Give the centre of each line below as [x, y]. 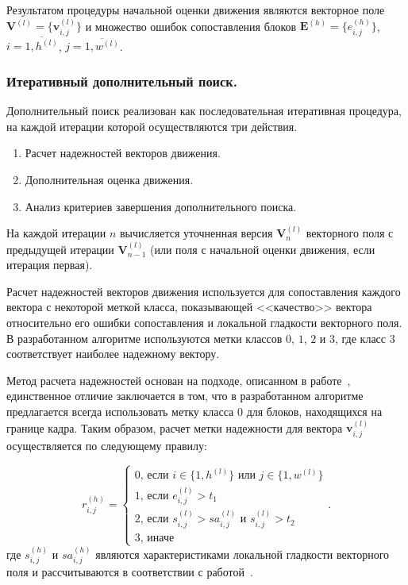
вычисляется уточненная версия [196, 233]
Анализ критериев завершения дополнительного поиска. [161, 206]
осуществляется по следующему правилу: [107, 445]
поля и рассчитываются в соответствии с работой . [130, 572]
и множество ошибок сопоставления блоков [191, 26]
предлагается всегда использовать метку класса [120, 412]
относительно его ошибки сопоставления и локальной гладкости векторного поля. [204, 323]
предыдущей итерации [60, 249]
